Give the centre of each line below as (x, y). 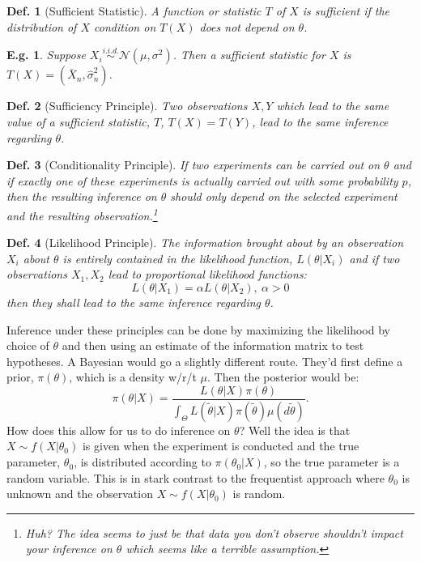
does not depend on (247, 26)
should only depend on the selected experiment (284, 196)
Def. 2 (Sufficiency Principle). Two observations (127, 106)
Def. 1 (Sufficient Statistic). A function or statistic (134, 11)
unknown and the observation (80, 494)
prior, (20, 377)
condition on (125, 26)
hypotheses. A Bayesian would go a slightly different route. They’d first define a (205, 361)
